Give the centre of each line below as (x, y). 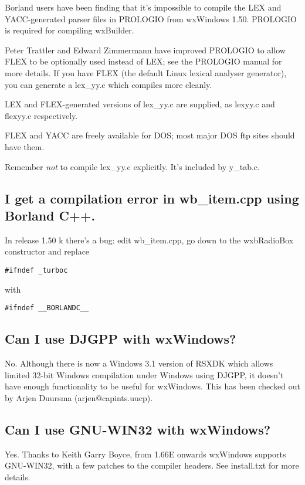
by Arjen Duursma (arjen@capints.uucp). (79, 397)
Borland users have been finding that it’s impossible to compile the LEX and (143, 7)
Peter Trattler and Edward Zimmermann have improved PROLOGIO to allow (145, 50)
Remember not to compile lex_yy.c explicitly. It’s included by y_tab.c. (132, 166)
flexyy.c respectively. (41, 115)
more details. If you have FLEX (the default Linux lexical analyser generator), (146, 72)
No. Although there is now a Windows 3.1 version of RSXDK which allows (139, 363)
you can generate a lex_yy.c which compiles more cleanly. (109, 84)
